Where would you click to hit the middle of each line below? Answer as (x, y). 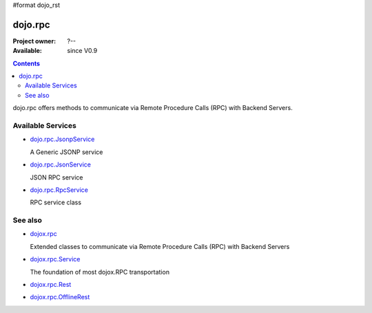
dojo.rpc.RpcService (59, 190)
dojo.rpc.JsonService (60, 164)
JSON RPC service (56, 177)
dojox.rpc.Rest (51, 285)
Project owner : (34, 41)
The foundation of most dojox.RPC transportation (100, 272)
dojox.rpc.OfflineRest (60, 297)
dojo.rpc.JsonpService (62, 139)
